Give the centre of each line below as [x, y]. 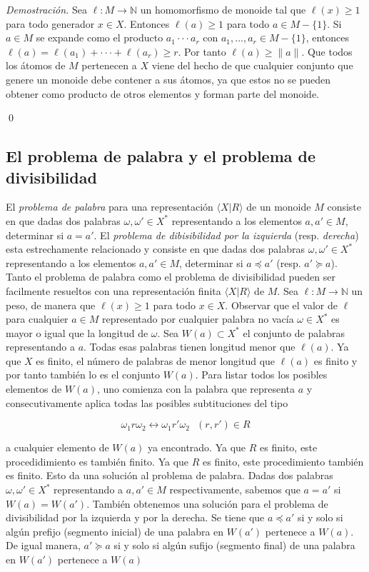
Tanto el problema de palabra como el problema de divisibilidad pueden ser [171, 277]
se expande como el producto [100, 37]
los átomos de [36, 65]
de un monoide [279, 207]
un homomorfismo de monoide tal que [223, 9]
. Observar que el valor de [282, 305]
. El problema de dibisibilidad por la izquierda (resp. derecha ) [226, 235]
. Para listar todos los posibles [261, 375]
